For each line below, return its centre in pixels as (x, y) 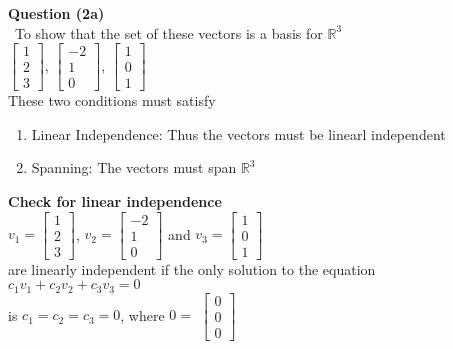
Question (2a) (56, 13)
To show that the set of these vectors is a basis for (168, 32)
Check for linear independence (115, 201)
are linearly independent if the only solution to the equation (192, 268)
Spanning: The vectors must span (134, 167)
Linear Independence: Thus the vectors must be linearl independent (238, 133)
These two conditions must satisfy (112, 100)
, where (142, 314)
